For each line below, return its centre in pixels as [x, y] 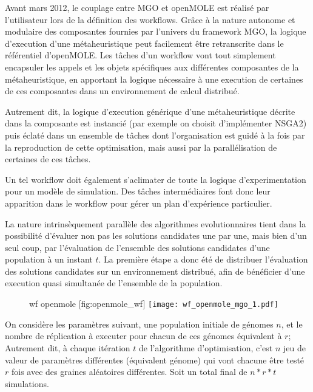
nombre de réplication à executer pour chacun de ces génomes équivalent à [143, 336]
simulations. [27, 383]
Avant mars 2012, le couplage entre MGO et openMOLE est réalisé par [137, 7]
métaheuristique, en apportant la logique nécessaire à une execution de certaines [154, 79]
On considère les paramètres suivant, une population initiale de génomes [139, 324]
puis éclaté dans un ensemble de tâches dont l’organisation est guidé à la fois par [155, 135]
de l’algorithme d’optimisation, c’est [206, 347]
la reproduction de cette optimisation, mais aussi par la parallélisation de [141, 147]
